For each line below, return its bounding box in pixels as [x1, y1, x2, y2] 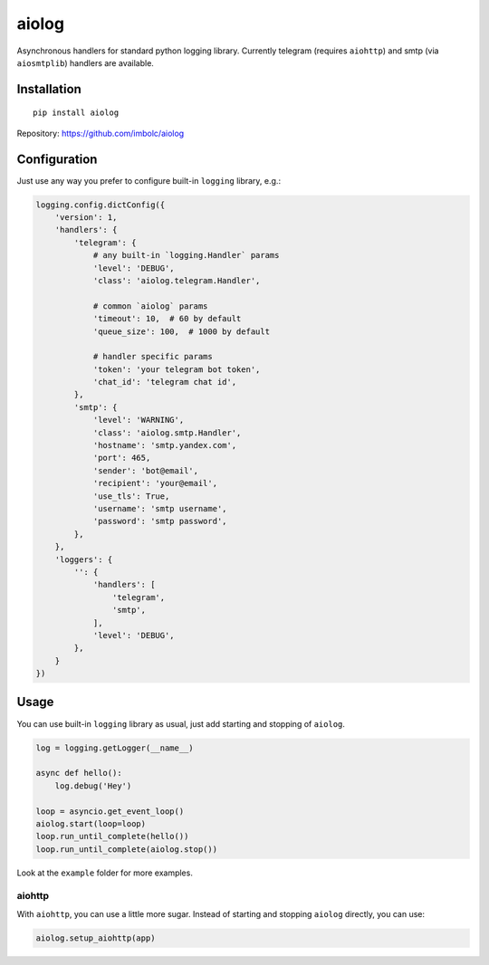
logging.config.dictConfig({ [35, 199, 166, 210]
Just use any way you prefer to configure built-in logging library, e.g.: [16, 175, 281, 186]
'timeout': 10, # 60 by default [92, 313, 242, 324]
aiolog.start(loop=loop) [35, 818, 147, 828]
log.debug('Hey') [54, 780, 132, 791]
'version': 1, [54, 213, 118, 223]
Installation [16, 81, 81, 97]
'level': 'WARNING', [92, 415, 185, 425]
